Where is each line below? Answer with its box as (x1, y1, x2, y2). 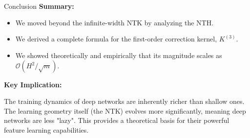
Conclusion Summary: (4, 1, 74, 11)
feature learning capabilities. (4, 124, 89, 135)
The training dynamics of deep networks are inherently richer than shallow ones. (4, 96, 245, 106)
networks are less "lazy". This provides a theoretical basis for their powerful (4, 115, 229, 125)
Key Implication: (4, 79, 62, 90)
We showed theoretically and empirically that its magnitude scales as (15, 50, 222, 60)
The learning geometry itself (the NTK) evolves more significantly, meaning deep (4, 105, 246, 116)
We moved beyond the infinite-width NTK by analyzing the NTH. (15, 17, 214, 27)
